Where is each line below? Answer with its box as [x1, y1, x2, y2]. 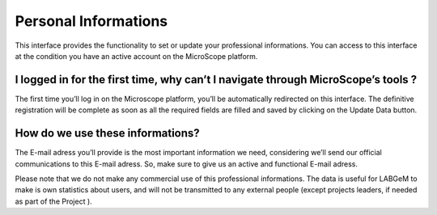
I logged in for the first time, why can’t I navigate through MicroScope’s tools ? [15, 73, 418, 86]
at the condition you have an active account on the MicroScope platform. [15, 51, 258, 61]
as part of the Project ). [15, 196, 92, 206]
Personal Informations [15, 12, 168, 30]
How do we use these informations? [15, 126, 200, 141]
